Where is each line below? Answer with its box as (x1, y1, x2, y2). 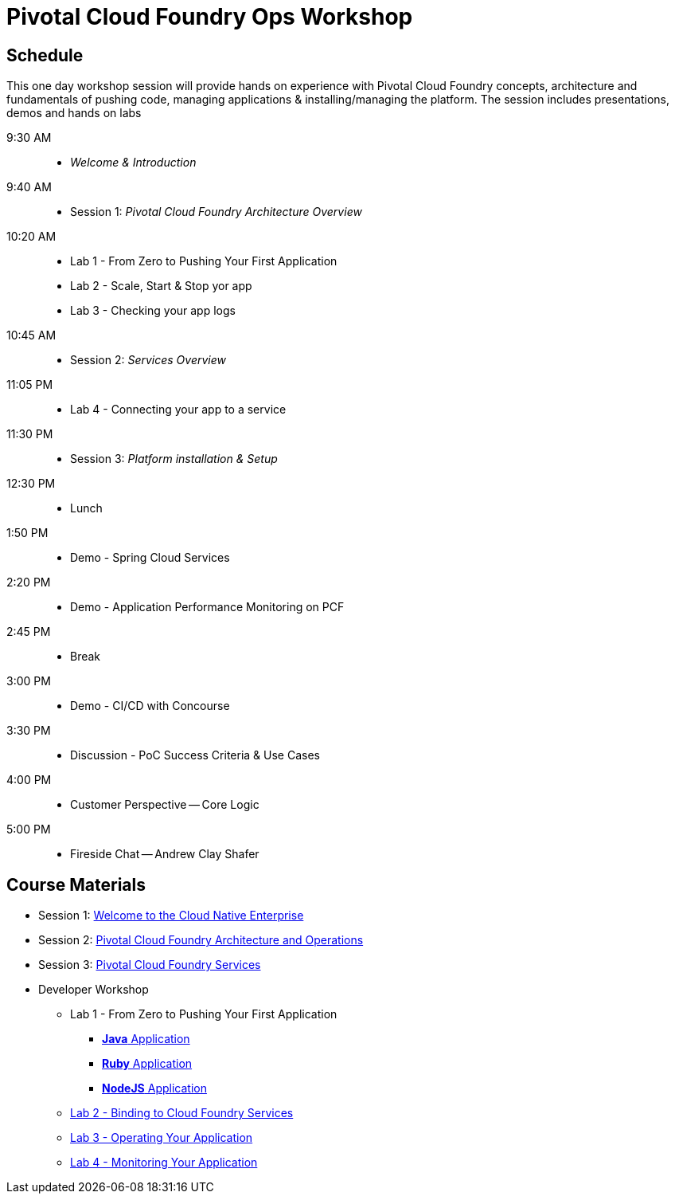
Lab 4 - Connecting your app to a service (70, 402, 287, 417)
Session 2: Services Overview (70, 353, 226, 367)
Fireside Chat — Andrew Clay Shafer (70, 847, 259, 861)
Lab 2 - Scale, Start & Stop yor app (70, 279, 252, 293)
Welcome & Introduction (70, 155, 197, 170)
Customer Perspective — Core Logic (70, 798, 259, 812)
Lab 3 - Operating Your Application (70, 1131, 253, 1145)
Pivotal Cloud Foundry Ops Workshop (6, 3, 413, 30)
